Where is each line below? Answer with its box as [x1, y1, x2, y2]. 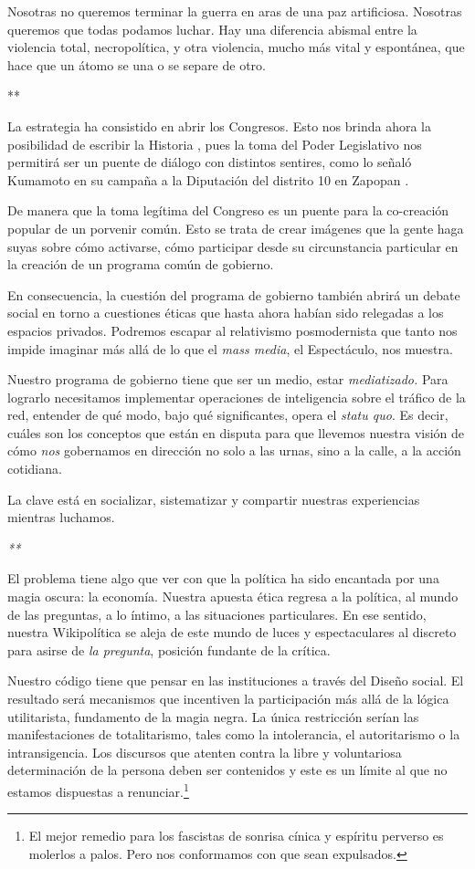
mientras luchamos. [7, 508, 115, 527]
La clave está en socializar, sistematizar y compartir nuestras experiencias [7, 489, 420, 508]
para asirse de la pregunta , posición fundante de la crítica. [7, 640, 331, 659]
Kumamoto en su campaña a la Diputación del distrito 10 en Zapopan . [7, 170, 409, 189]
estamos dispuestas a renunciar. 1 [7, 779, 189, 801]
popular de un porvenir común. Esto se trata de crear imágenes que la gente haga [7, 218, 464, 237]
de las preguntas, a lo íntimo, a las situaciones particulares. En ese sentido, [7, 604, 427, 623]
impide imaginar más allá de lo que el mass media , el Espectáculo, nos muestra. [7, 339, 453, 358]
